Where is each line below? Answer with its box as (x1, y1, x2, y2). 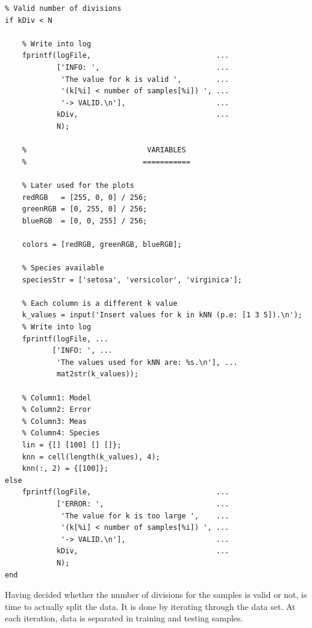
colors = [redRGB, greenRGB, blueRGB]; (22, 240, 182, 249)
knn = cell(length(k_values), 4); (22, 452, 160, 461)
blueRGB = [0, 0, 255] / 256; (22, 216, 148, 225)
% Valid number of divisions (5, 4, 122, 13)
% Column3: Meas (22, 417, 87, 426)
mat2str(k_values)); (56, 370, 139, 379)
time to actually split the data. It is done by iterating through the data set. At (5, 600, 296, 612)
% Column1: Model (22, 393, 92, 402)
